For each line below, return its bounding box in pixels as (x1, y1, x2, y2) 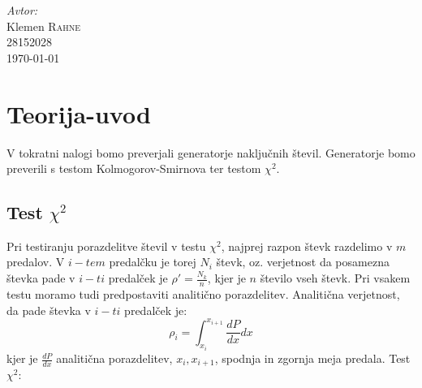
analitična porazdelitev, (56, 350, 173, 367)
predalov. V (6, 253, 65, 270)
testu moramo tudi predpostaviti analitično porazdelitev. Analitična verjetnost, (6, 285, 400, 302)
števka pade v (6, 269, 75, 287)
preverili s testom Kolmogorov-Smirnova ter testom (6, 160, 261, 177)
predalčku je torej (109, 253, 196, 270)
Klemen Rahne (6, 17, 80, 34)
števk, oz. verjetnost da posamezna (216, 253, 390, 270)
